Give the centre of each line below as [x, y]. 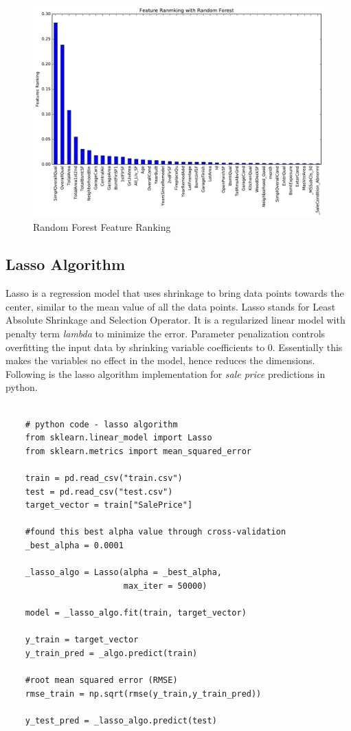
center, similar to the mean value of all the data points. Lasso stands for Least [171, 306]
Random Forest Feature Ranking [102, 227]
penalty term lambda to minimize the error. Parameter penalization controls [166, 334]
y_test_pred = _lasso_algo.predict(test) [121, 720]
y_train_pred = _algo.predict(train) [111, 653]
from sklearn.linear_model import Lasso [118, 438]
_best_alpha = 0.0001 [74, 545]
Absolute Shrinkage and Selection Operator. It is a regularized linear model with [175, 320]
